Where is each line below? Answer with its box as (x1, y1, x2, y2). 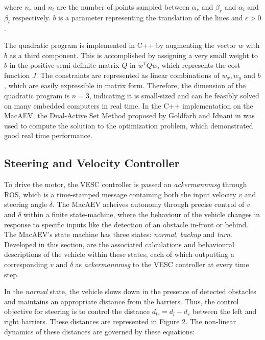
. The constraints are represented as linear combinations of (36, 69, 220, 80)
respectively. (12, 12, 51, 22)
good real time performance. (4, 130, 92, 141)
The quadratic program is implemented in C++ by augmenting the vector (4, 40, 236, 50)
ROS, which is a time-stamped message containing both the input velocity (4, 189, 236, 199)
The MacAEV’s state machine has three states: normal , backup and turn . (4, 229, 232, 240)
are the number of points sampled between (56, 2, 190, 12)
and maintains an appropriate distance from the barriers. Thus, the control (4, 296, 239, 306)
